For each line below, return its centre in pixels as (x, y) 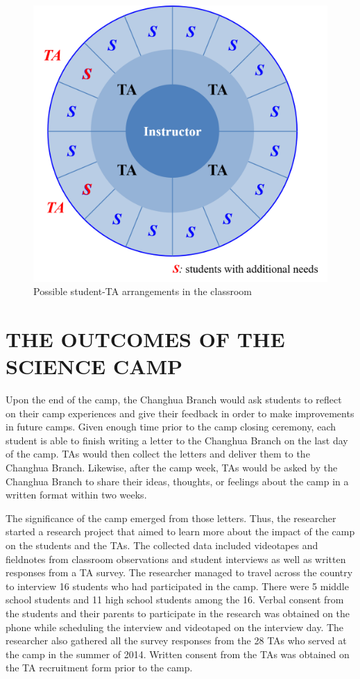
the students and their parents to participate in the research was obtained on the (178, 613)
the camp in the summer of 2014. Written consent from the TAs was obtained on (178, 654)
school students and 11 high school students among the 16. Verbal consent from (175, 600)
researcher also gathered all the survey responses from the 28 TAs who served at (176, 640)
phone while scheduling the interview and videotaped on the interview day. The (175, 627)
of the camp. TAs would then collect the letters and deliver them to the (158, 454)
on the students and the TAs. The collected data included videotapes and (162, 545)
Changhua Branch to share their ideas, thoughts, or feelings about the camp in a (177, 481)
